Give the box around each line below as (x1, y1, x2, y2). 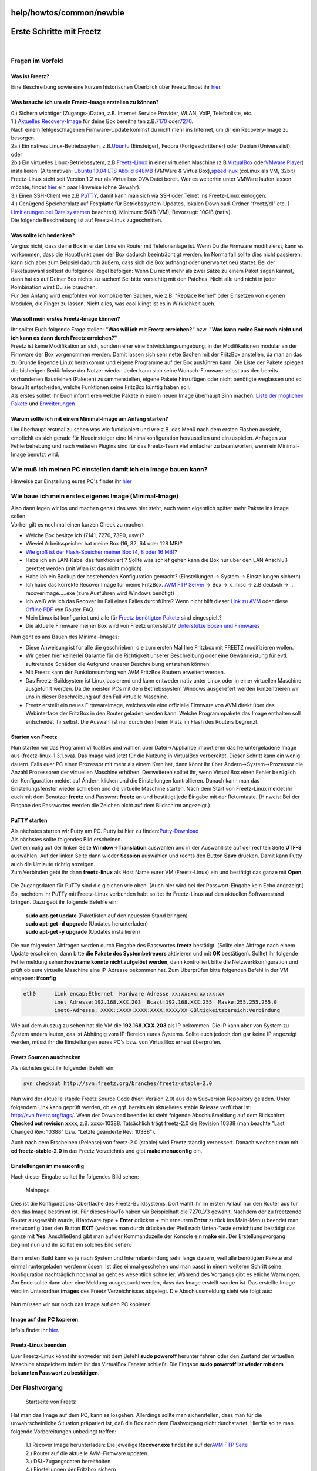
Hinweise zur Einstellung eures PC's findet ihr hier (11, 477, 132, 485)
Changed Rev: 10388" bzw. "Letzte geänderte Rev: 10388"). (11, 1128, 156, 1135)
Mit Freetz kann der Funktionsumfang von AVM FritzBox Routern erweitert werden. (25, 668, 225, 676)
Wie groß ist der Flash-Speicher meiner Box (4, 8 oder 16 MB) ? (25, 548, 177, 555)
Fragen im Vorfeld (11, 56, 63, 65)
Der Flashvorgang (11, 1383, 63, 1392)
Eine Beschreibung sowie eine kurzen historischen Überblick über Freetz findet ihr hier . (11, 84, 222, 91)
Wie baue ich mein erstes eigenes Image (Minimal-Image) (11, 492, 179, 500)
